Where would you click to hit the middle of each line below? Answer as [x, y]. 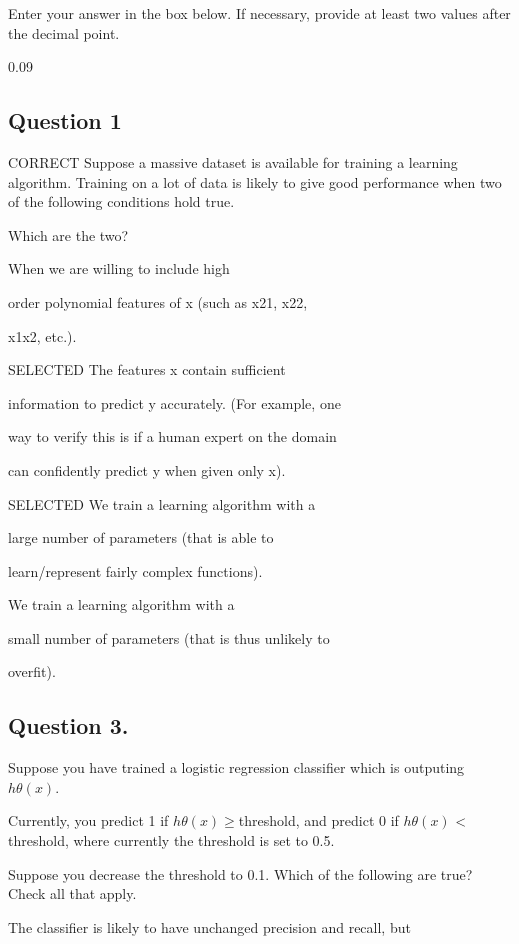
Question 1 [65, 120]
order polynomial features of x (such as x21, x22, [158, 301]
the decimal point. [64, 32]
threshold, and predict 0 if [318, 820]
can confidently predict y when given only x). [147, 469]
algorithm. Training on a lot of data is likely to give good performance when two [255, 181]
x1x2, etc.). [42, 335]
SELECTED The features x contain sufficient [147, 369]
